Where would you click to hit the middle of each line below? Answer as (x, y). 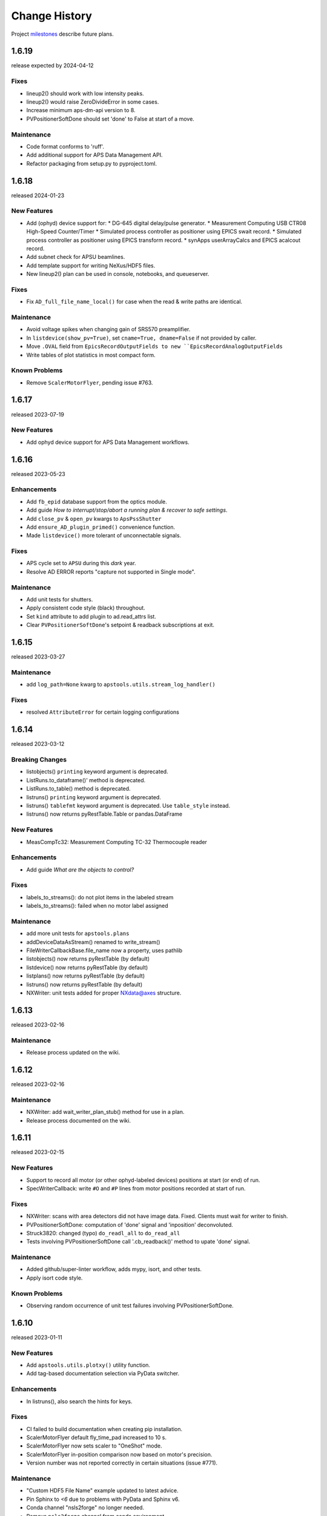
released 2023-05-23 (38, 474)
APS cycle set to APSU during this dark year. (81, 563)
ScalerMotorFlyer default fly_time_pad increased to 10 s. (96, 1438)
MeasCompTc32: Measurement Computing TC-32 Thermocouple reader (117, 842)
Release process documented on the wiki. (79, 1120)
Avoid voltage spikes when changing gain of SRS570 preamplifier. (108, 329)
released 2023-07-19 (38, 414)
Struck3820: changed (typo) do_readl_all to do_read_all (103, 1233)
